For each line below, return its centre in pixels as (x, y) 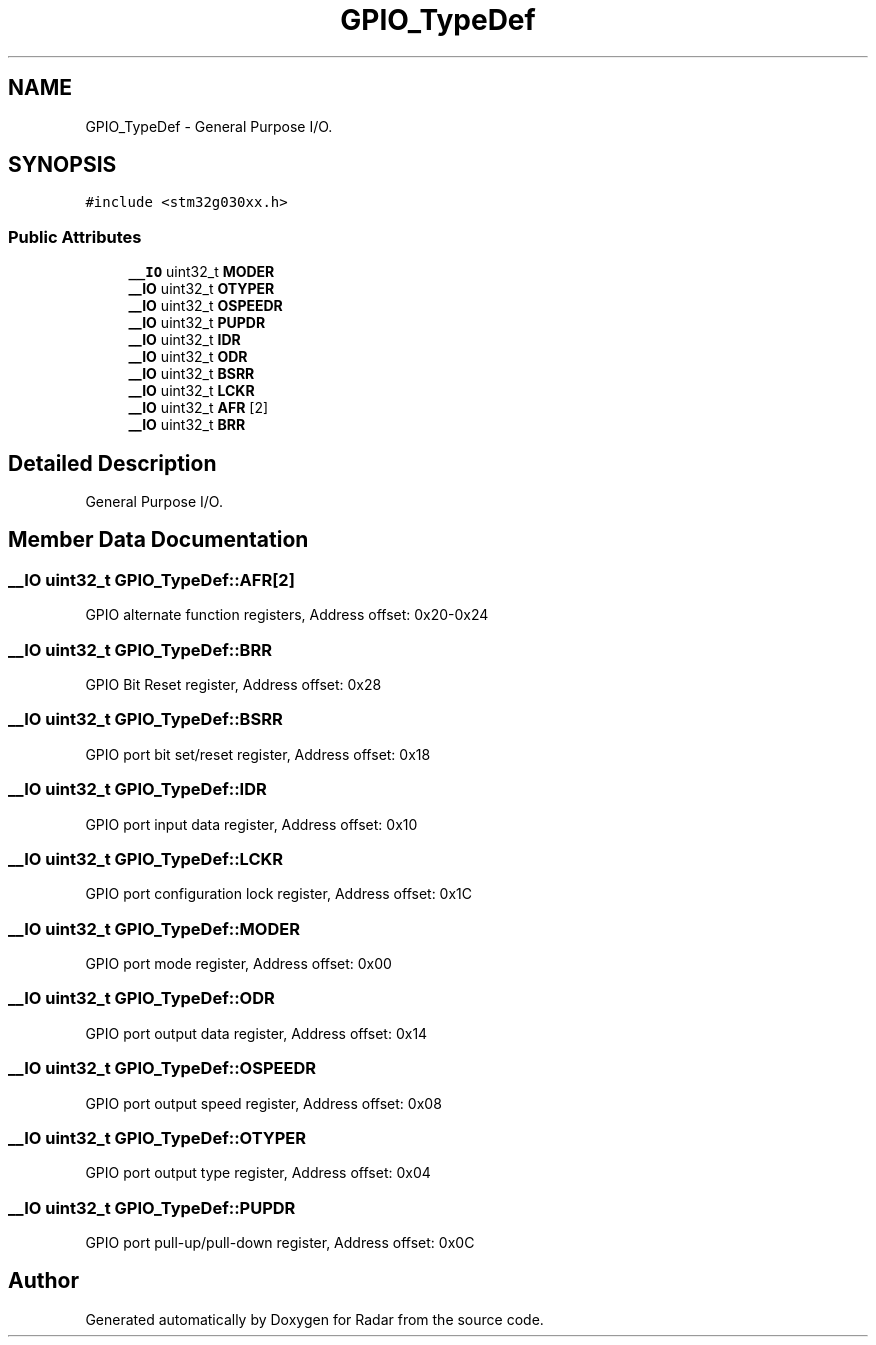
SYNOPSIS (62, 165)
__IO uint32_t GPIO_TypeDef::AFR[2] (151, 579)
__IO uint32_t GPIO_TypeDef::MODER (154, 928)
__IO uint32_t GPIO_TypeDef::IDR (137, 789)
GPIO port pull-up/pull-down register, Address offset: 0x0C (280, 1242)
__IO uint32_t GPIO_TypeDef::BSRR (145, 719)
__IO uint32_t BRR (187, 425)
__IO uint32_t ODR (188, 357)
